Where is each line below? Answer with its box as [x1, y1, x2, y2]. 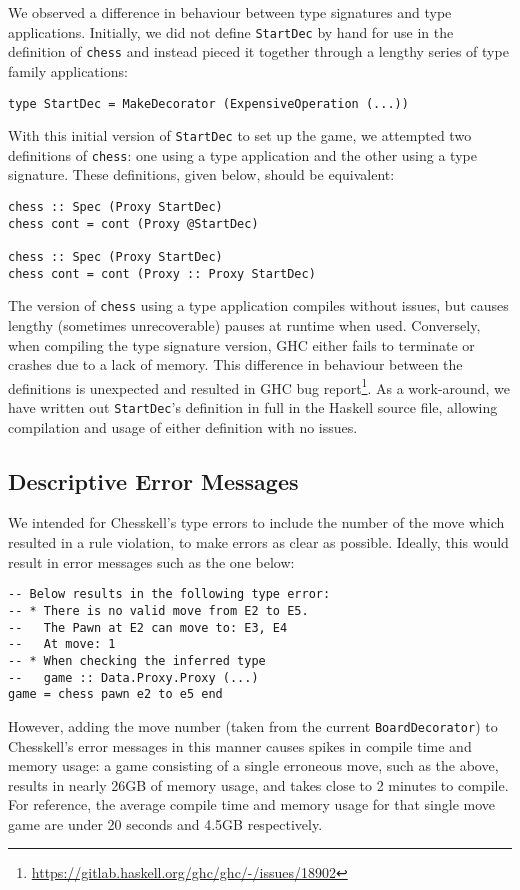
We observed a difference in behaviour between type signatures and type [8, 2, 452, 22]
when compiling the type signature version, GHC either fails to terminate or [8, 334, 475, 355]
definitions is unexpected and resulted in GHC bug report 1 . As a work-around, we [8, 374, 510, 398]
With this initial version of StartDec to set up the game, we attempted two [8, 125, 472, 146]
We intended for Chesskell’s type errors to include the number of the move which [8, 512, 505, 533]
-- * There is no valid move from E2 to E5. [8, 603, 309, 618]
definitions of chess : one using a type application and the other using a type [8, 144, 477, 165]
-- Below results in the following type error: [8, 587, 331, 602]
